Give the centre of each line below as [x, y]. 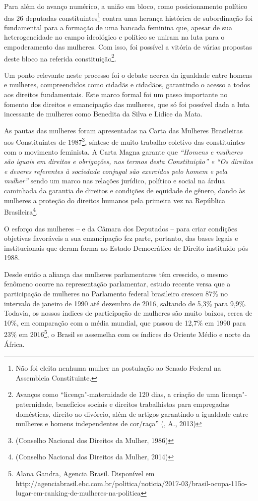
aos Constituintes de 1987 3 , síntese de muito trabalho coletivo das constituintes [125, 141]
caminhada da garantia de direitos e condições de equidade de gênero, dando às [125, 191]
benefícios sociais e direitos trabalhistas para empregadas [142, 404]
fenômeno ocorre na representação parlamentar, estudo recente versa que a [117, 284]
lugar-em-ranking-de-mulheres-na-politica [78, 493]
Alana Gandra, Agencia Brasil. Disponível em [85, 473]
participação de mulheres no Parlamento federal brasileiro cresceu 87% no [116, 294]
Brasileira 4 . [21, 211]
